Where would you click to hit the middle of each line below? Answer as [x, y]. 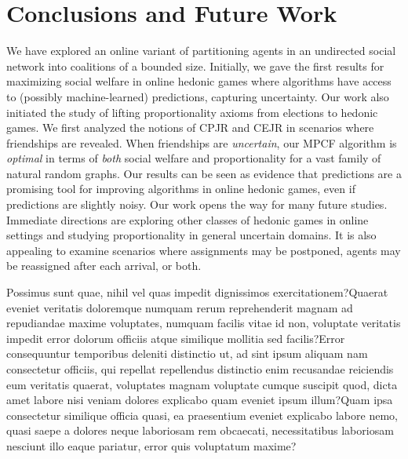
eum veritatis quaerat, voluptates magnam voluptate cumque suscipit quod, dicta [202, 384]
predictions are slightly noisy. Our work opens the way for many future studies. [197, 204]
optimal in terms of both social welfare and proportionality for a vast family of [194, 158]
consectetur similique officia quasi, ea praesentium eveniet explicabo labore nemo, [202, 415]
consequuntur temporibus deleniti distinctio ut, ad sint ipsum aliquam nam [187, 353]
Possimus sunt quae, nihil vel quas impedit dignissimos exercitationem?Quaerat [197, 292]
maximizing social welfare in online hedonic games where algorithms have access [199, 81]
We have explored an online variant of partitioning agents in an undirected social [201, 51]
